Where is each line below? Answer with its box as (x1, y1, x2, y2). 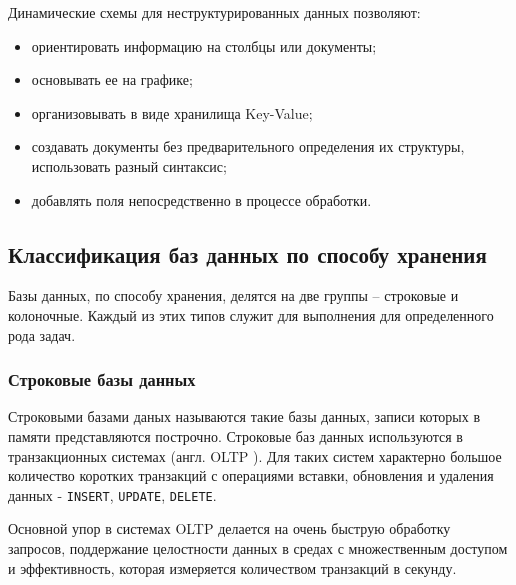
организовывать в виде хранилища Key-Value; (31, 102, 313, 123)
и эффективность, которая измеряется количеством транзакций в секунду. (8, 557, 457, 578)
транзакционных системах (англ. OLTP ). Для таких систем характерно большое (8, 445, 502, 466)
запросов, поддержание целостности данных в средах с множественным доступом (8, 537, 508, 558)
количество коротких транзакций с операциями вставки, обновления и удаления (8, 465, 494, 486)
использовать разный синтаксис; (31, 155, 227, 176)
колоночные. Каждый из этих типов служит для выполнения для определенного (8, 304, 494, 325)
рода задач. (8, 324, 76, 345)
